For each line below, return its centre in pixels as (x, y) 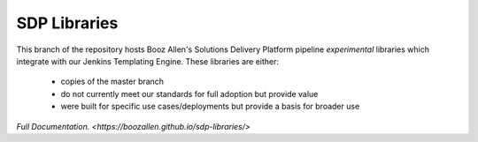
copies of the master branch (112, 82)
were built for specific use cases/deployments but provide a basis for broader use (210, 107)
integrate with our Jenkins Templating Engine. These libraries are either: (147, 61)
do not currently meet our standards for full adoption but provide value (189, 93)
